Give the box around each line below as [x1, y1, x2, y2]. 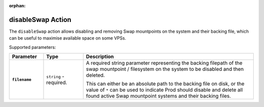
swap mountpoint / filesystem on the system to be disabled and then [86, 66, 244, 73]
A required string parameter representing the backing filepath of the [86, 60, 242, 66]
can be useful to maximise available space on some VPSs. [9, 35, 127, 41]
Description [86, 53, 114, 60]
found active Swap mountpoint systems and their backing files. [86, 93, 231, 100]
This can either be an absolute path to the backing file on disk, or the [86, 81, 244, 87]
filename [12, 77, 32, 82]
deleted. [86, 72, 105, 79]
